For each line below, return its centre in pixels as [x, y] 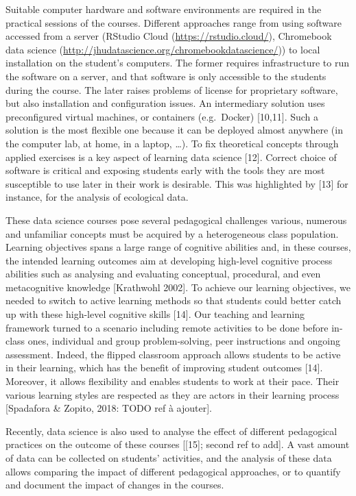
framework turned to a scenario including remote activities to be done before [167, 327]
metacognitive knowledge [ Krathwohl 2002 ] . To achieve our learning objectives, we [178, 287]
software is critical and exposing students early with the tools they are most [165, 170]
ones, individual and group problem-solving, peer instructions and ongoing [184, 341]
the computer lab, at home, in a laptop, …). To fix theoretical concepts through [172, 143]
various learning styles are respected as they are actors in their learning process [173, 394]
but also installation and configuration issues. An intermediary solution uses [165, 103]
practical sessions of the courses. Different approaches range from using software [174, 22]
